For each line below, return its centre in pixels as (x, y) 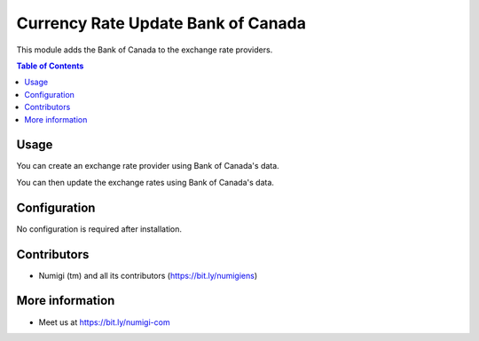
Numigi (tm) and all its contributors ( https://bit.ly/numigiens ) (148, 275)
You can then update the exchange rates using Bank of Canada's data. (145, 182)
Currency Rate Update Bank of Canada (161, 23)
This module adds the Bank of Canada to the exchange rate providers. (145, 50)
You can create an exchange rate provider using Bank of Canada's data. (148, 166)
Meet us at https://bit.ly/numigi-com (104, 322)
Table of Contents (50, 66)
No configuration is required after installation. (99, 229)
